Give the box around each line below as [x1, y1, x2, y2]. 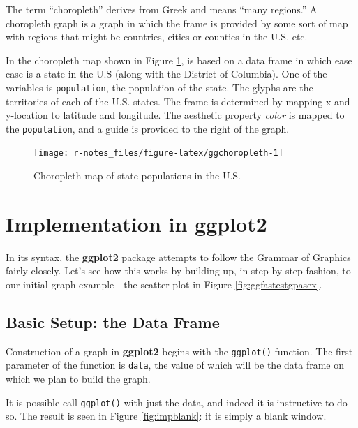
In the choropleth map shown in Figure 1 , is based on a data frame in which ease [6, 52, 352, 67]
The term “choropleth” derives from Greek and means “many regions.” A [6, 2, 318, 16]
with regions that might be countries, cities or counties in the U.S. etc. [6, 29, 308, 44]
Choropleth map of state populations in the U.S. [33, 168, 241, 183]
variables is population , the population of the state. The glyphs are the [6, 80, 313, 94]
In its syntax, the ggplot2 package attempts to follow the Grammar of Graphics [6, 249, 351, 264]
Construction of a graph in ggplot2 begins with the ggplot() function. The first [6, 344, 353, 358]
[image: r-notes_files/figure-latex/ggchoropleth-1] [33, 148, 283, 158]
